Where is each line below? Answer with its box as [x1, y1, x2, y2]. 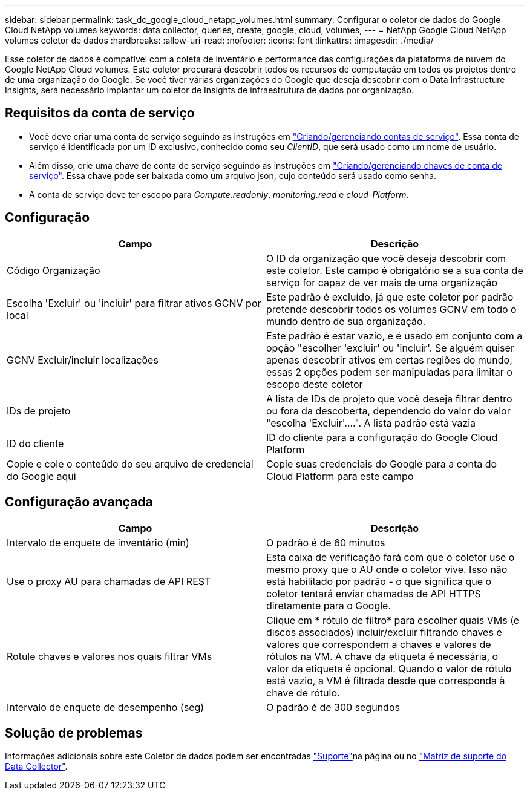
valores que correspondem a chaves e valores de [266, 638, 491, 650]
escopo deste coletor [266, 378, 363, 390]
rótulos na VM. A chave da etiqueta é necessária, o [266, 650, 499, 662]
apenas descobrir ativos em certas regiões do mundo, [266, 353, 512, 366]
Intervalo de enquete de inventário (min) [7, 536, 189, 549]
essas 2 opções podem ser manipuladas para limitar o [266, 365, 512, 378]
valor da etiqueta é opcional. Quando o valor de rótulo [266, 662, 512, 675]
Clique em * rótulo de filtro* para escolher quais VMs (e [266, 613, 520, 626]
